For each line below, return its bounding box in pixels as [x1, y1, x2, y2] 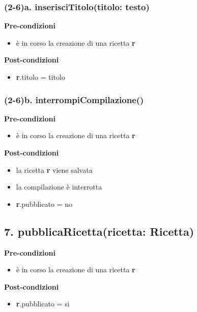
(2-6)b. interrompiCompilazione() [4, 93, 144, 106]
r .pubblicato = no [16, 198, 72, 209]
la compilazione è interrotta [16, 181, 102, 192]
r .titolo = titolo [16, 72, 65, 82]
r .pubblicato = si [16, 298, 70, 309]
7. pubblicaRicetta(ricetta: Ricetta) [4, 223, 194, 239]
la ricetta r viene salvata [16, 164, 93, 175]
